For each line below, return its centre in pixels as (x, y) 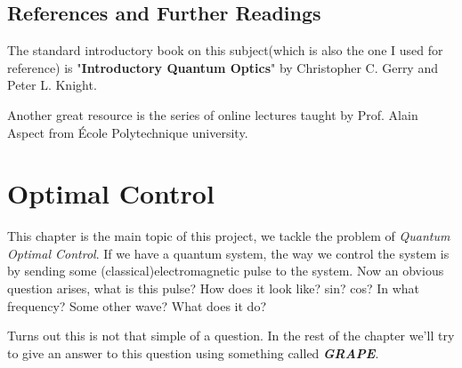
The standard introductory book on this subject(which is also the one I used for (225, 50)
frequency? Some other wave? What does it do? (137, 305)
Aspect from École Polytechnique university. (128, 132)
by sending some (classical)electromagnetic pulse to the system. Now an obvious (226, 271)
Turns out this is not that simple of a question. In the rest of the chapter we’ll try (231, 336)
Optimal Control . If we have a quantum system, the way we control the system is (228, 253)
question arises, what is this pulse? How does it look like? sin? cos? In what (214, 288)
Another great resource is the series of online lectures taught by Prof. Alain (213, 114)
